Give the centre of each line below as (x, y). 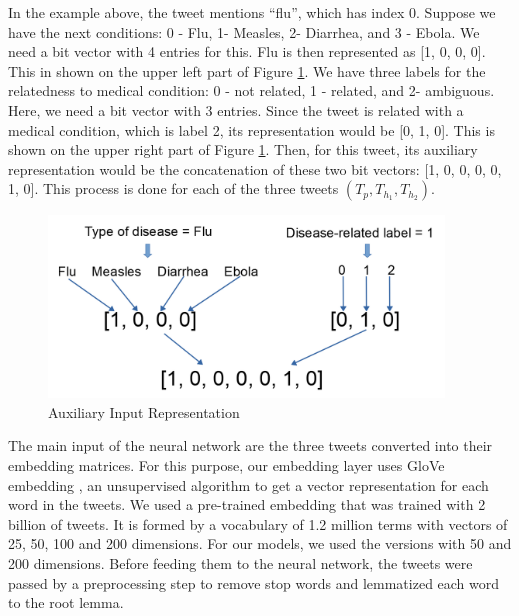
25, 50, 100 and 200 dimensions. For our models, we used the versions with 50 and (260, 543)
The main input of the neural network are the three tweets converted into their (250, 445)
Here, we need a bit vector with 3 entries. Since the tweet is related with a (236, 109)
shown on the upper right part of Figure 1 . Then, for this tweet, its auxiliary (243, 149)
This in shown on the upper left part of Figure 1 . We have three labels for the (247, 70)
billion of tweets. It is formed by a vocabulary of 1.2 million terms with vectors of (258, 523)
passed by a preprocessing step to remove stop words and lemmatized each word (254, 582)
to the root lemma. (66, 602)
